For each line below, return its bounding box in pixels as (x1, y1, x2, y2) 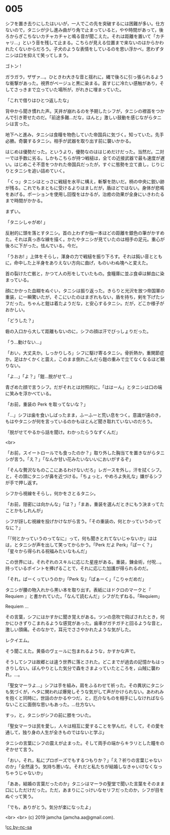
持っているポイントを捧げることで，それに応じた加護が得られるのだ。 (5, 565, 151, 571)
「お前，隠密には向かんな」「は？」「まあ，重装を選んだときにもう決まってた (5, 501, 164, 507)
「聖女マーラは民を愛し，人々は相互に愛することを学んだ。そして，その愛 (5, 723, 160, 729)
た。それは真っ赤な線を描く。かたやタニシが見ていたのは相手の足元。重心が (5, 236, 165, 242)
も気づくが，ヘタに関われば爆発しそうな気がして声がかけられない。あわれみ (5, 688, 164, 694)
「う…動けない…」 (5, 339, 45, 345)
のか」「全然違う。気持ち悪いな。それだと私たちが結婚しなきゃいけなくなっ (5, 763, 163, 770)
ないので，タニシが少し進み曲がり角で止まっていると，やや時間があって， (5, 26, 159, 33)
